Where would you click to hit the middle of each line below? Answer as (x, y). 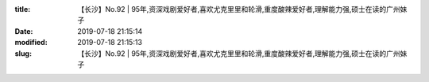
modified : (31, 43)
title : (23, 9)
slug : (23, 53)
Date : (24, 31)
